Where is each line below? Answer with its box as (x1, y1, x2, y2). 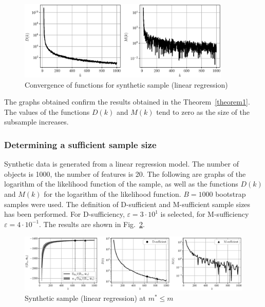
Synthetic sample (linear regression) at (25, 293, 146, 303)
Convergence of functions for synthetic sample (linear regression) (25, 79, 228, 90)
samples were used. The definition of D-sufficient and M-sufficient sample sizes (4, 198, 251, 209)
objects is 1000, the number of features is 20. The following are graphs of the (4, 168, 246, 179)
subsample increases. (4, 116, 69, 127)
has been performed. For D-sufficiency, (4, 209, 125, 219)
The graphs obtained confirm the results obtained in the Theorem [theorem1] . (4, 96, 250, 107)
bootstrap (215, 189, 246, 199)
